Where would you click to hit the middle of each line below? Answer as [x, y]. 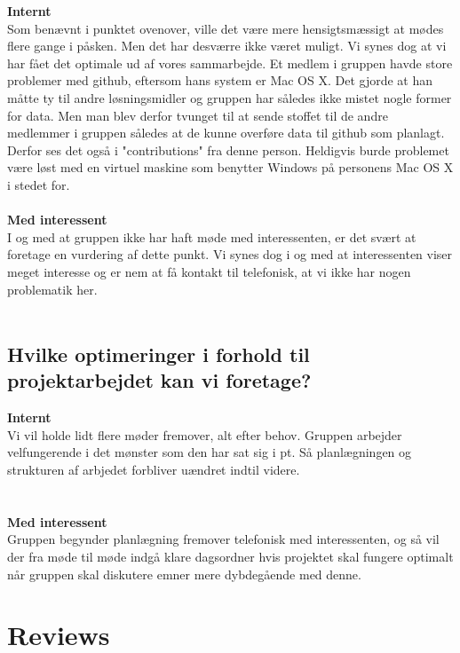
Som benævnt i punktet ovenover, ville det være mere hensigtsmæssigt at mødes [226, 28]
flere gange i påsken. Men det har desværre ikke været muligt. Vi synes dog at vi [227, 46]
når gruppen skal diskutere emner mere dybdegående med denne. [184, 574]
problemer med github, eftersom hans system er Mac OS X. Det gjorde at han [220, 80]
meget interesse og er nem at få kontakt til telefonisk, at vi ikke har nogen [209, 271]
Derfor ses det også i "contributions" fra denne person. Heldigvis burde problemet [228, 149]
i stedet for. [39, 184]
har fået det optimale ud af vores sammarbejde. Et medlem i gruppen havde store [230, 63]
